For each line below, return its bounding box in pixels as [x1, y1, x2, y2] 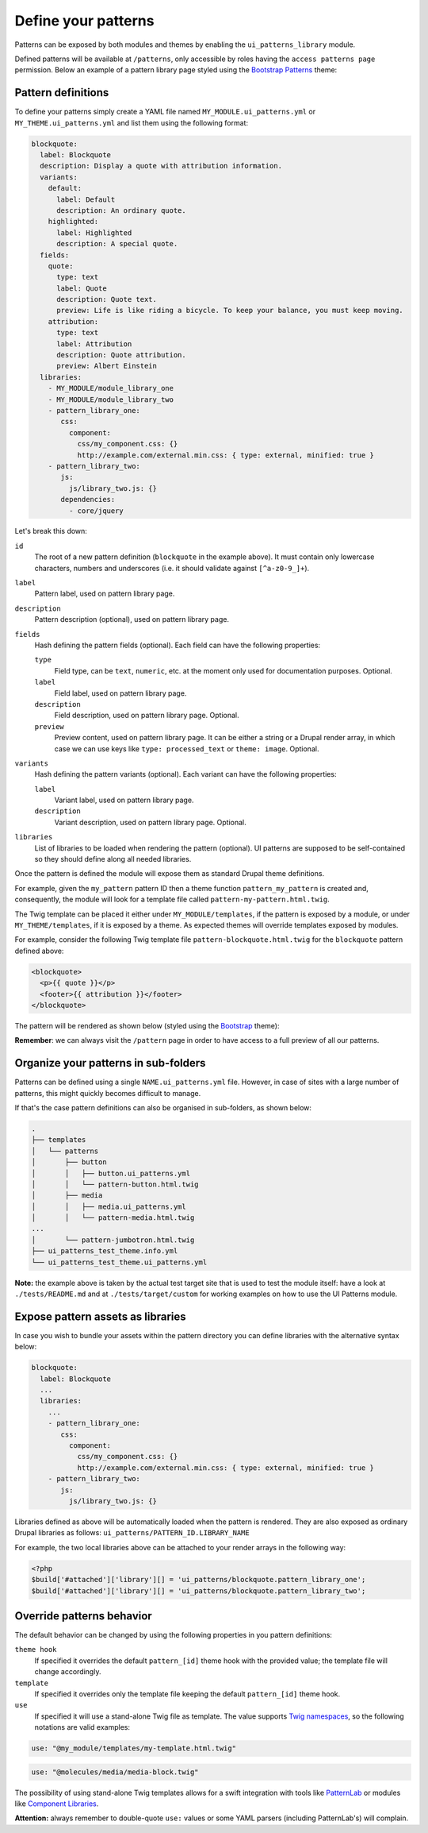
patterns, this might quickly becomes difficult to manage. [14, 1088, 201, 1098]
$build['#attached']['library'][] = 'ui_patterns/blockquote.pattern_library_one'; [31, 1575, 366, 1584]
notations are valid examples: [34, 1723, 131, 1732]
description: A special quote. [56, 239, 178, 249]
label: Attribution [56, 339, 132, 349]
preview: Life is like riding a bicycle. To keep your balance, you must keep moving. [56, 306, 403, 315]
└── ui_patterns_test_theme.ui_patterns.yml [31, 1257, 208, 1267]
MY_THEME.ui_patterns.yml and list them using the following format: [14, 118, 249, 127]
